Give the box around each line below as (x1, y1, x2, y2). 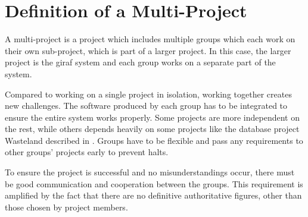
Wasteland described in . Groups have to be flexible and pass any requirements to (5, 134, 303, 146)
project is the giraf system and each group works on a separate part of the (5, 56, 276, 68)
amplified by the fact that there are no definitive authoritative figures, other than (5, 189, 302, 202)
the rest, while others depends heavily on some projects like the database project (5, 122, 300, 135)
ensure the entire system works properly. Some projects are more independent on (5, 111, 300, 123)
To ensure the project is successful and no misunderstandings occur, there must (5, 166, 295, 178)
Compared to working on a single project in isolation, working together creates (5, 87, 292, 100)
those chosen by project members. (5, 200, 128, 213)
